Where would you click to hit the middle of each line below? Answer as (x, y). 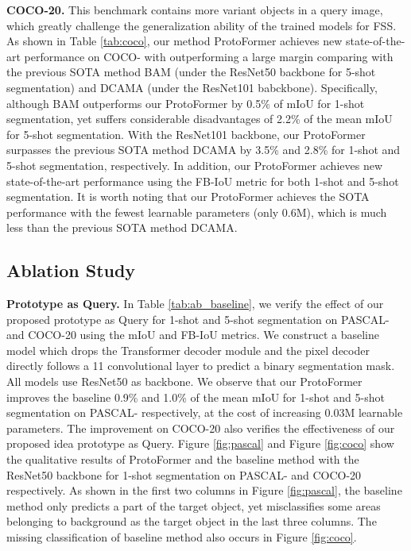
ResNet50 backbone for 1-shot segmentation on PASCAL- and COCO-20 (184, 474)
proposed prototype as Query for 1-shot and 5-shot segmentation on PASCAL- (198, 319)
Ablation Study (71, 270)
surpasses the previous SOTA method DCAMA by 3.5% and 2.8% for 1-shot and (204, 150)
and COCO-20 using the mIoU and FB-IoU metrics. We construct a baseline (193, 335)
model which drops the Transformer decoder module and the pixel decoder (188, 350)
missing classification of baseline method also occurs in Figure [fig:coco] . (182, 537)
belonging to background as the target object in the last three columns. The (192, 521)
